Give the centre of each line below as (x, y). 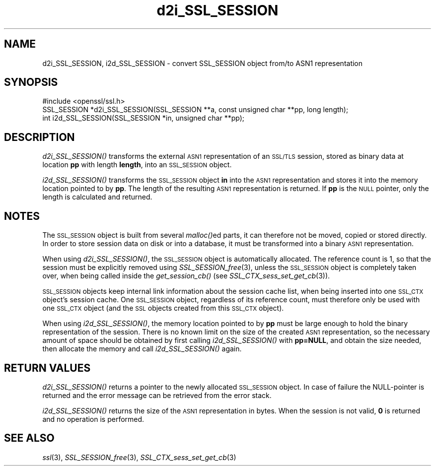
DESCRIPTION (39, 137)
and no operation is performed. (93, 419)
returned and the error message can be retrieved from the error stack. (157, 395)
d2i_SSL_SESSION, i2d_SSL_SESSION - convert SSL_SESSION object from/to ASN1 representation (203, 63)
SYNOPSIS (31, 82)
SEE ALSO (29, 438)
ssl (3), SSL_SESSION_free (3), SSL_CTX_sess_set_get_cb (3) (139, 457)
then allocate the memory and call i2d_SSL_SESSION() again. (142, 349)
